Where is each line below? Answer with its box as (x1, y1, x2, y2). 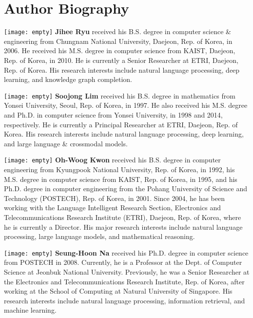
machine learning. (4, 305, 57, 315)
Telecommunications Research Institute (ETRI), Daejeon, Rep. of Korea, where (4, 212, 241, 222)
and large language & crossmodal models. (4, 138, 128, 148)
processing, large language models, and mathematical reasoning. (4, 231, 195, 241)
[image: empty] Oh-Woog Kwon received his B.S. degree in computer (4, 155, 221, 165)
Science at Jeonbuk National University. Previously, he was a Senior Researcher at (4, 267, 250, 277)
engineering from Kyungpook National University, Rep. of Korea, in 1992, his (4, 164, 235, 175)
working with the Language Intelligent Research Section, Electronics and (4, 202, 221, 213)
